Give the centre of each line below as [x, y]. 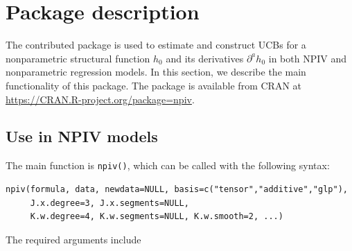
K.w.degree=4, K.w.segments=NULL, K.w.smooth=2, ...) [157, 217]
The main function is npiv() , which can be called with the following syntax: [168, 165]
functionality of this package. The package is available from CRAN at [153, 85]
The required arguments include [73, 239]
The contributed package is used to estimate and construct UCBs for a [156, 45]
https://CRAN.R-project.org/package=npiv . [100, 99]
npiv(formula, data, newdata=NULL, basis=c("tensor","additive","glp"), [177, 189]
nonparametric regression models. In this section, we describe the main [156, 72]
